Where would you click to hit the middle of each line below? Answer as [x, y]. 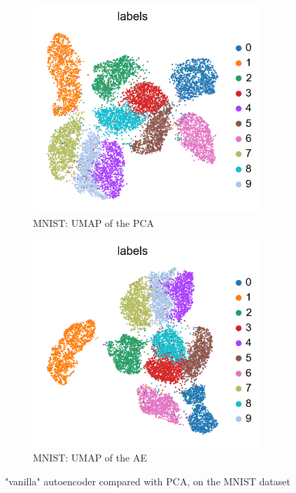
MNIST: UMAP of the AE [90, 458]
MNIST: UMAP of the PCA [94, 223]
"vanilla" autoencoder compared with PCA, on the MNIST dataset [148, 481]
